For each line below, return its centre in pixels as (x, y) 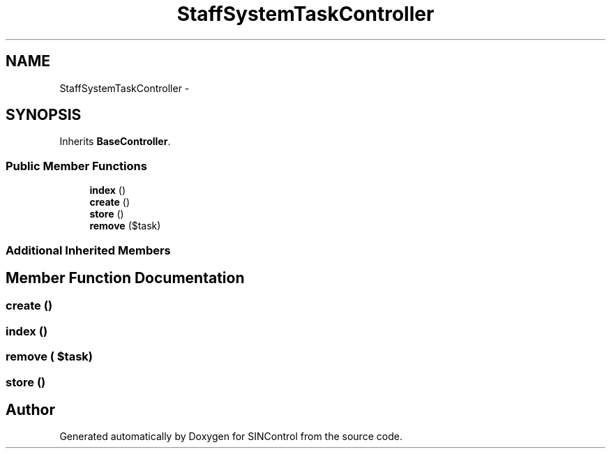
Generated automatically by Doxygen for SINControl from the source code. (231, 437)
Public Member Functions (76, 166)
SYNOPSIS (44, 115)
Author (30, 409)
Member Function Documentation (125, 278)
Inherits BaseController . (115, 142)
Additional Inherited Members (88, 250)
